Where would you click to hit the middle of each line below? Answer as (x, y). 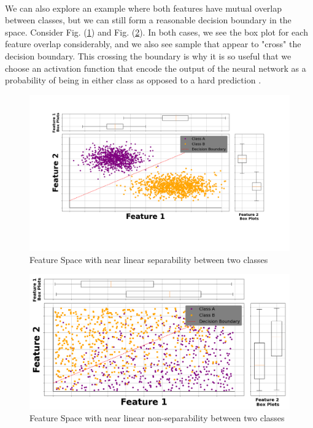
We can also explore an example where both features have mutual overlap (144, 8)
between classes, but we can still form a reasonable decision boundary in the (148, 20)
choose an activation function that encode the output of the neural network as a (156, 68)
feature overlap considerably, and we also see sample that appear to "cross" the (153, 44)
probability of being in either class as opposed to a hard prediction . (133, 80)
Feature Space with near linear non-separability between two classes (157, 418)
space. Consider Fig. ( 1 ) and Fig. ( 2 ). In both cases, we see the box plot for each (156, 32)
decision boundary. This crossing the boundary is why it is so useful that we (148, 55)
